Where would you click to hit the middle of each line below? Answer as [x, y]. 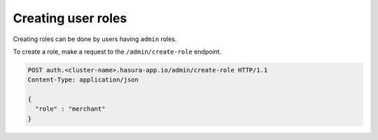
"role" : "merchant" [70, 109]
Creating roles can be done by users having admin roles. [95, 39]
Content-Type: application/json [83, 80]
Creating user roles [70, 18]
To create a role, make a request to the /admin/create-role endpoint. [117, 52]
